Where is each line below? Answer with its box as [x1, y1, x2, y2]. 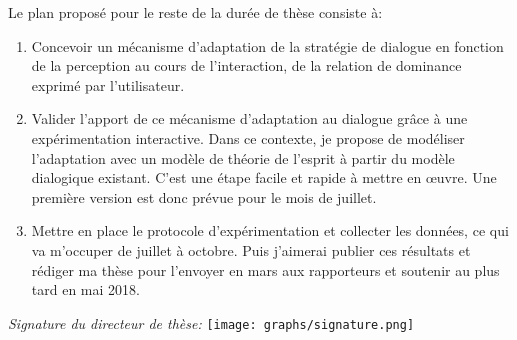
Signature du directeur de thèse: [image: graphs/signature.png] [8, 312, 415, 333]
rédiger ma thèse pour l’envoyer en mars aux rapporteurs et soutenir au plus [31, 259, 500, 280]
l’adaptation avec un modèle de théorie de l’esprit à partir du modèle [31, 147, 455, 168]
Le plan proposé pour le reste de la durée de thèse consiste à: [8, 2, 383, 22]
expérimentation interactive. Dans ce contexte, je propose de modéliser [31, 127, 465, 148]
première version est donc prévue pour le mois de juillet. [31, 186, 377, 207]
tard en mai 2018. [31, 279, 140, 300]
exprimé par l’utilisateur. [31, 74, 185, 95]
